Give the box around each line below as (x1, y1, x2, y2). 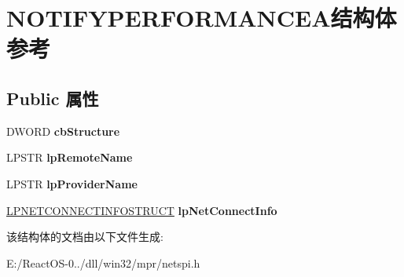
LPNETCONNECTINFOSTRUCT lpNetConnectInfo (6, 202, 277, 218)
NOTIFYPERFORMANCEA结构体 (6, 2, 397, 34)
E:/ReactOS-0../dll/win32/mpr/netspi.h (6, 254, 200, 271)
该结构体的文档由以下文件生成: (6, 228, 163, 245)
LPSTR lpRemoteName (6, 149, 133, 166)
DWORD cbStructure (6, 122, 120, 139)
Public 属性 (6, 86, 99, 110)
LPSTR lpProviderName (6, 175, 138, 191)
